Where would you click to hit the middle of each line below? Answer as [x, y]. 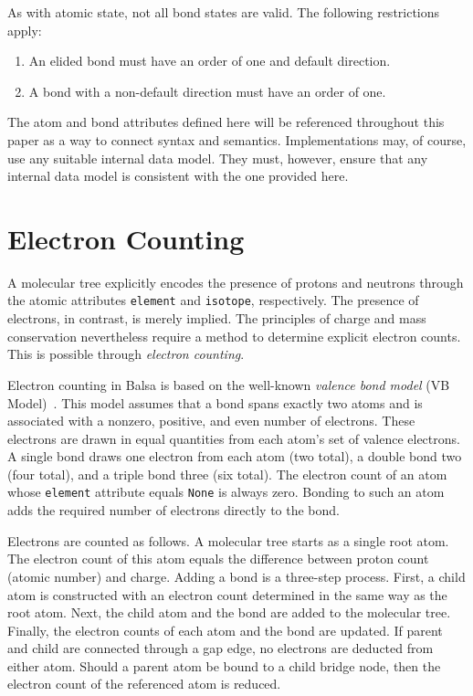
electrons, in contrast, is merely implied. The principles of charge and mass [217, 318]
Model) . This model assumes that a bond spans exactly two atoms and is [215, 402]
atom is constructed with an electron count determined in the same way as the [227, 594]
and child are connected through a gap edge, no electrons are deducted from [221, 648]
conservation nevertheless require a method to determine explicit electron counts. [234, 336]
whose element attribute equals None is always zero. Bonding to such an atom [226, 492]
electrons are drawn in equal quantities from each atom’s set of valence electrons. [234, 438]
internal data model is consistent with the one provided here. [178, 176]
